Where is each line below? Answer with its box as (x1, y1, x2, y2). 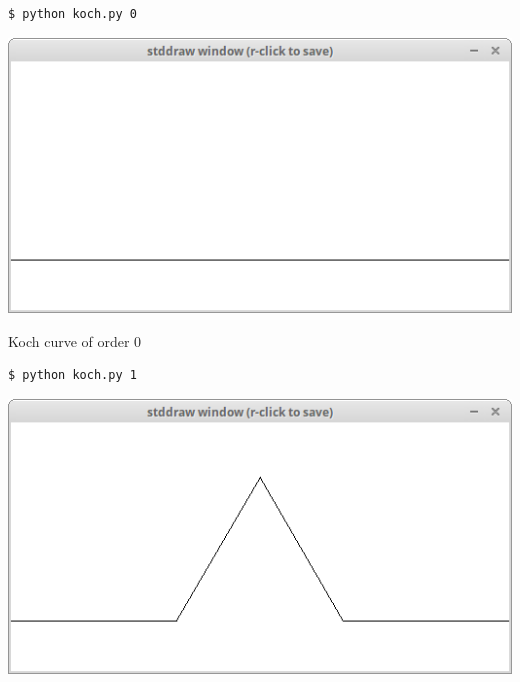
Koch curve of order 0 (8, 330, 142, 351)
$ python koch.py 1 (8, 368, 137, 383)
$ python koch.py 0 (8, 7, 137, 21)
